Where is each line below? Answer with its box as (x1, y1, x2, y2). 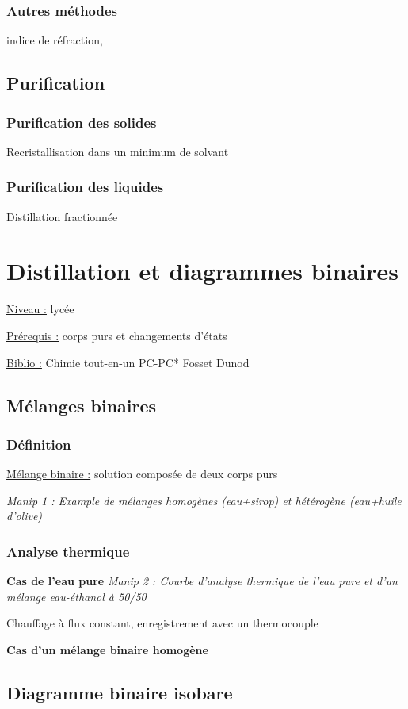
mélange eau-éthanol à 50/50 (6, 588, 147, 604)
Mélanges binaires (6, 393, 157, 417)
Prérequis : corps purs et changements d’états (6, 327, 227, 343)
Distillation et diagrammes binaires (6, 255, 398, 287)
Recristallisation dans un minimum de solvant (6, 143, 229, 159)
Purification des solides (6, 112, 157, 132)
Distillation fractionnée (6, 208, 118, 224)
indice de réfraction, (6, 32, 103, 48)
